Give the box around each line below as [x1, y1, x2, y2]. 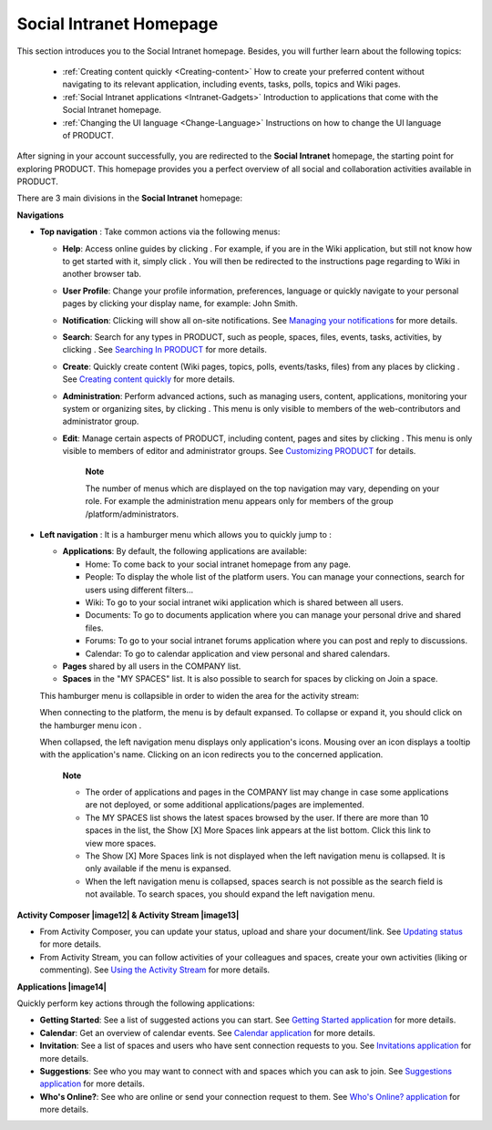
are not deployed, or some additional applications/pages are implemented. [85, 799, 364, 810]
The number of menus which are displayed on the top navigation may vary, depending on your [85, 483, 440, 494]
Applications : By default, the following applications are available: [62, 546, 307, 557]
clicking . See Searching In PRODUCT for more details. [62, 344, 268, 355]
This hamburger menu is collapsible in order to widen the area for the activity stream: [39, 690, 360, 701]
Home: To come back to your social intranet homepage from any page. [85, 559, 351, 570]
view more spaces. [85, 837, 157, 848]
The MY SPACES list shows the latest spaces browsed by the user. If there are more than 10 [85, 812, 429, 823]
